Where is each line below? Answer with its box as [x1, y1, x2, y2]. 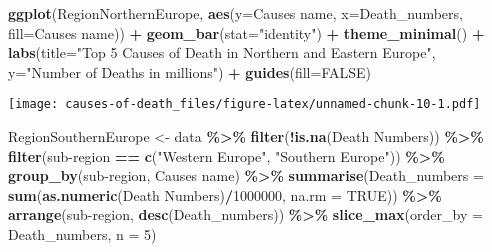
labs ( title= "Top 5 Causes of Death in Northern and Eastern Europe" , [8, 42, 436, 63]
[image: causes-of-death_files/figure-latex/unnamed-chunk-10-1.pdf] [8, 97, 481, 112]
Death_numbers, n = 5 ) [8, 224, 157, 244]
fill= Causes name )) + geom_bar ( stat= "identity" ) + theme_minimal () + [8, 22, 485, 43]
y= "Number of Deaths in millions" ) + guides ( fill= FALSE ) [8, 61, 371, 82]
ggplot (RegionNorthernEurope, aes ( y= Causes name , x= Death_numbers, [8, 3, 463, 23]
